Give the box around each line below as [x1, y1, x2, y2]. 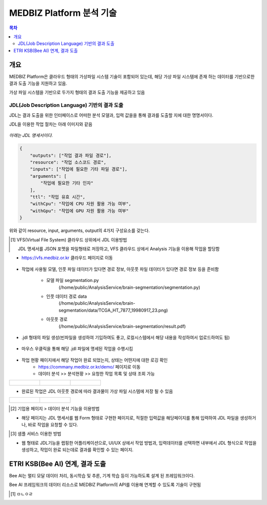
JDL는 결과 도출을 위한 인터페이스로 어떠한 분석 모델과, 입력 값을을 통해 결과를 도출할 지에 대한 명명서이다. [9, 112, 214, 118]
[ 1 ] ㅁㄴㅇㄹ [10, 491, 33, 497]
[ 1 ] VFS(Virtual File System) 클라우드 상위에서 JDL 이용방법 [10, 236, 127, 242]
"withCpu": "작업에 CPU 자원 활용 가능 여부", [30, 201, 132, 207]
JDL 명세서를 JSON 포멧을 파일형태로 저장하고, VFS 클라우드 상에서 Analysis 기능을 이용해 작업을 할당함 [18, 245, 220, 252]
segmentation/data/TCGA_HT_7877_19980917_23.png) [58, 307, 168, 313]
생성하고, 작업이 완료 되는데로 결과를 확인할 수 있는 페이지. [21, 447, 133, 453]
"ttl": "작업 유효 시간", [30, 194, 86, 200]
